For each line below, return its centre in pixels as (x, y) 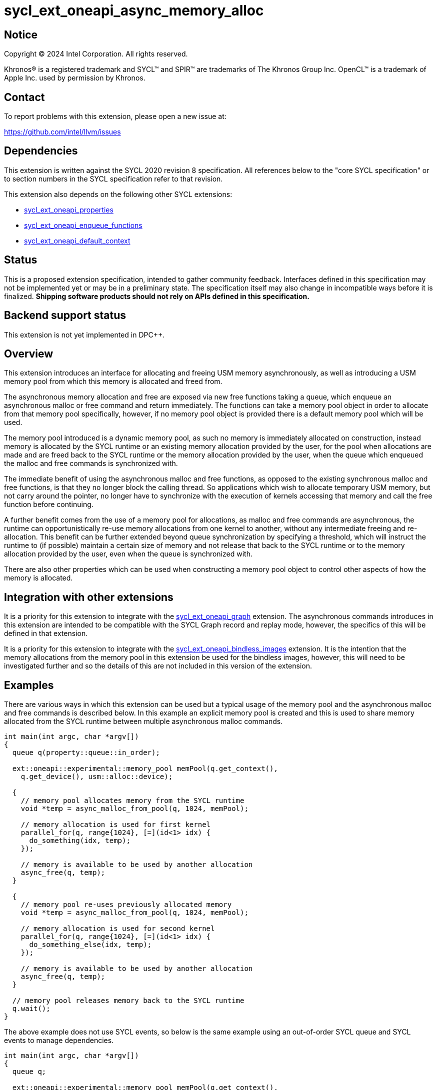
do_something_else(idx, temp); (90, 945)
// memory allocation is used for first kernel (116, 825)
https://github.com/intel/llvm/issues (62, 132)
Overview (29, 353)
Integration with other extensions (89, 597)
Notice (21, 34)
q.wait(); (31, 1009)
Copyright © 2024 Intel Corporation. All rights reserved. (96, 54)
